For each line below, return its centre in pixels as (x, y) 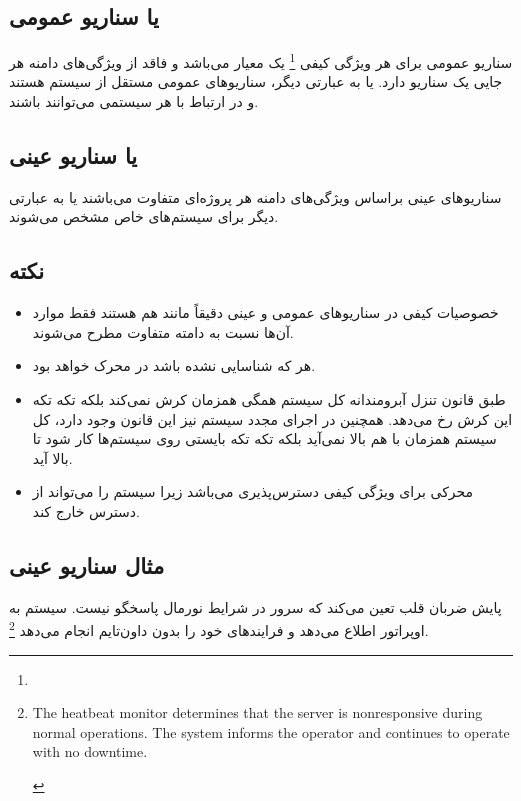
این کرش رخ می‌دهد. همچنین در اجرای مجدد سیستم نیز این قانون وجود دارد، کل (272, 418)
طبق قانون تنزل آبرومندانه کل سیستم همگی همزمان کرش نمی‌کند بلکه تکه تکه (269, 399)
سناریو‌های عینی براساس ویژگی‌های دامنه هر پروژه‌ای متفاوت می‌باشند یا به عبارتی (255, 196)
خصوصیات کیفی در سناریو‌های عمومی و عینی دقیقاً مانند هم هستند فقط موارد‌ (265, 312)
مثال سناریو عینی (87, 564)
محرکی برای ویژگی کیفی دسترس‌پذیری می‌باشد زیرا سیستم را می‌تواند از (253, 491)
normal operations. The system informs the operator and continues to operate (271, 731)
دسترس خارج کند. (86, 510)
